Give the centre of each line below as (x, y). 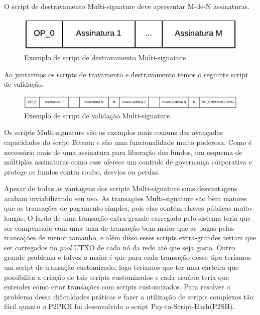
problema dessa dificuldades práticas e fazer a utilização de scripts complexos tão (129, 296)
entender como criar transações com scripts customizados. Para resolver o (117, 287)
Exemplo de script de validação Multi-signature (97, 115)
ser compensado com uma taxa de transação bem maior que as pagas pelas (119, 227)
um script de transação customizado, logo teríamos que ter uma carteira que (121, 267)
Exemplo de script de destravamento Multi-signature (105, 57)
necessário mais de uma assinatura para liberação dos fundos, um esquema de (123, 152)
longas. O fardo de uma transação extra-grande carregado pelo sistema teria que (127, 218)
